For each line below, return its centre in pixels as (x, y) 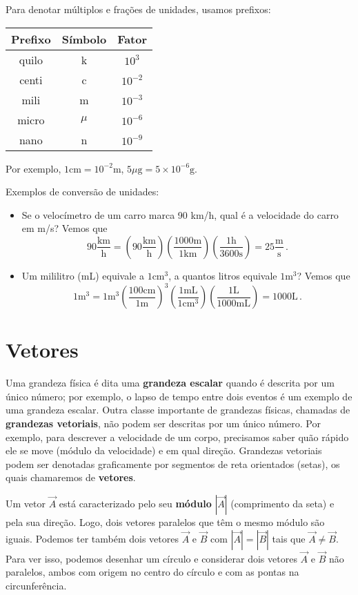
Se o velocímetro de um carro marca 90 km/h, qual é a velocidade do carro (180, 214)
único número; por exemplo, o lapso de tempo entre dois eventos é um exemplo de (179, 396)
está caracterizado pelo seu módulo (135, 503)
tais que (289, 538)
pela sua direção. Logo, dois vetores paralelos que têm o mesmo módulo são (165, 521)
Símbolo (84, 39)
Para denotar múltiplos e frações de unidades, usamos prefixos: (138, 9)
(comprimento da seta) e (282, 503)
